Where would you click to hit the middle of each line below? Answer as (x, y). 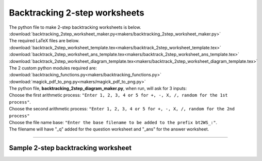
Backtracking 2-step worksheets (77, 13)
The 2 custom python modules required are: (53, 68)
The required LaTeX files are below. (44, 41)
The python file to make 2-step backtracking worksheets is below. (75, 27)
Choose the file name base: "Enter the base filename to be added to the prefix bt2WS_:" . (113, 123)
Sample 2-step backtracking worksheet (70, 148)
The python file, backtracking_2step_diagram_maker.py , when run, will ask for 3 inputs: (98, 89)
